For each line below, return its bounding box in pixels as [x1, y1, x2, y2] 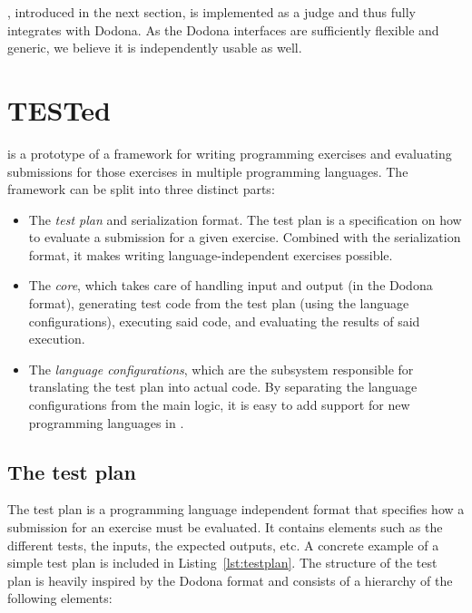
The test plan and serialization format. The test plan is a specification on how [28, 209, 462, 229]
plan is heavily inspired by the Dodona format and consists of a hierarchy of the [7, 570, 453, 589]
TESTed [7, 91, 111, 128]
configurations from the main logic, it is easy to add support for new [28, 395, 410, 414]
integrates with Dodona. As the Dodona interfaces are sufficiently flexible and [7, 20, 439, 39]
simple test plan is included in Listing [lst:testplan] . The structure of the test [7, 553, 438, 572]
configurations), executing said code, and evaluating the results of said [28, 311, 420, 330]
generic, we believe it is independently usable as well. [7, 38, 302, 57]
